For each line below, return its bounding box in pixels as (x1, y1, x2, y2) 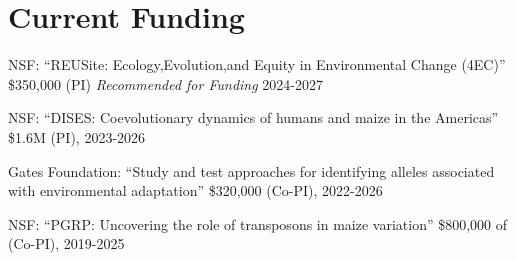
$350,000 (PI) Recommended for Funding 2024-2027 (8, 73, 323, 94)
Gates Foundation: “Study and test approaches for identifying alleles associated (8, 160, 495, 181)
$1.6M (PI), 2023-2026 (8, 126, 146, 147)
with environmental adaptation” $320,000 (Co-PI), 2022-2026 (8, 180, 383, 201)
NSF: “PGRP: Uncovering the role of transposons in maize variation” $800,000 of (8, 213, 508, 234)
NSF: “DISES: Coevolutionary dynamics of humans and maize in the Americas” (8, 107, 499, 128)
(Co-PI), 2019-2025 (8, 233, 125, 254)
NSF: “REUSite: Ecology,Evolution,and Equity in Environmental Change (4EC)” (8, 54, 506, 75)
